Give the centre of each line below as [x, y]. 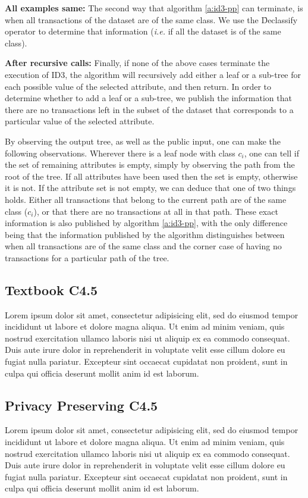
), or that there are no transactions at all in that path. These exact [156, 211]
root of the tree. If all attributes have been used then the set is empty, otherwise [151, 176]
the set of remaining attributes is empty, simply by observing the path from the [150, 165]
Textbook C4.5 [51, 289]
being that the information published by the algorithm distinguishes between [145, 234]
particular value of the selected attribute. [80, 121]
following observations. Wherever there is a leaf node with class [120, 153]
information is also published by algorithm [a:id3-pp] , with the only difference [146, 223]
